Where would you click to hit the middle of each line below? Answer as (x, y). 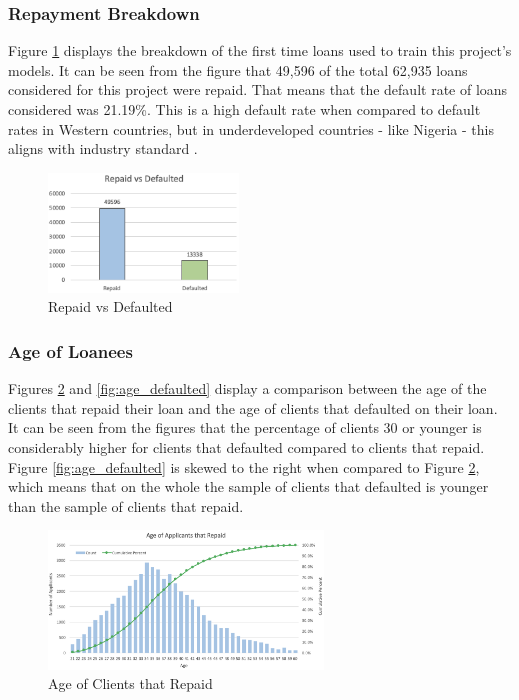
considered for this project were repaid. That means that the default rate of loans (258, 89)
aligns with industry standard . (103, 148)
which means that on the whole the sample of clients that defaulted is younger (248, 486)
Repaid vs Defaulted (110, 306)
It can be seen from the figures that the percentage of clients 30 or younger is (245, 427)
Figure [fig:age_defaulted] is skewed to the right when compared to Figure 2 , (244, 466)
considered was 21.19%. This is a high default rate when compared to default (244, 109)
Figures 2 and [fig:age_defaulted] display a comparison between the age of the (247, 388)
